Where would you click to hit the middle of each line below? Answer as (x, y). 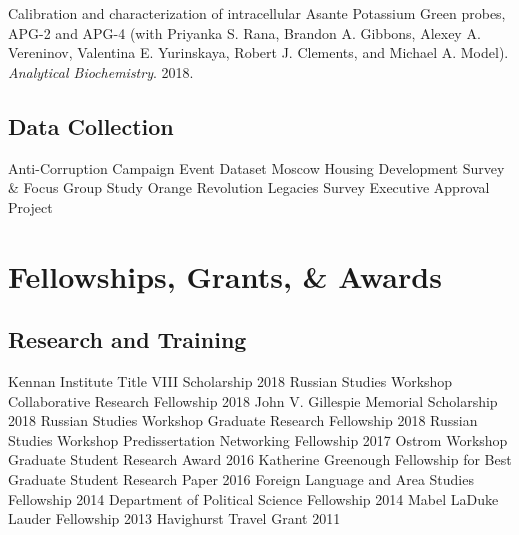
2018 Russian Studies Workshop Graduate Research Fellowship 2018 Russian (243, 420)
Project (30, 206)
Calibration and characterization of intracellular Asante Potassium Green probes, (257, 13)
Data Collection (91, 125)
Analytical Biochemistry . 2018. (101, 71)
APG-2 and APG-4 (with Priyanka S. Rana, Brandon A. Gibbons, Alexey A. (244, 32)
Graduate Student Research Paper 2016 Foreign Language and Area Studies (241, 478)
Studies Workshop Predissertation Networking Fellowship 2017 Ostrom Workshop (258, 439)
